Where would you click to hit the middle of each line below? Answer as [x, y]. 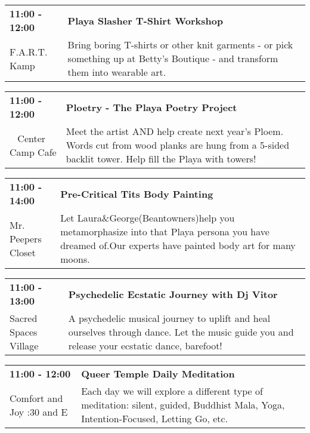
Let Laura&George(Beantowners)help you [148, 218]
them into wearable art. [117, 72]
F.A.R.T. [29, 51]
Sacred [24, 318]
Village [24, 346]
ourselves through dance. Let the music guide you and [181, 332]
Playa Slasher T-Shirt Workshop [145, 20]
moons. [75, 259]
